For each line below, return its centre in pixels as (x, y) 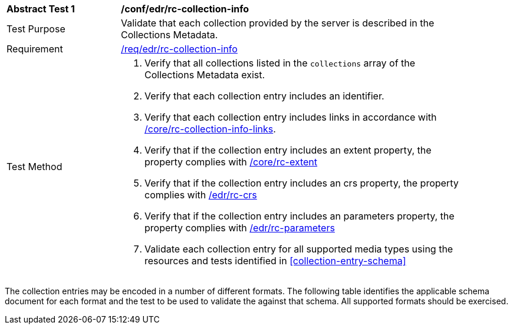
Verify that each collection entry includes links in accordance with (291, 117)
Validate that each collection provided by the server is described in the (278, 23)
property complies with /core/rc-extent (231, 162)
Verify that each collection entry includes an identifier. (264, 96)
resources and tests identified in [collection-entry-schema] (275, 261)
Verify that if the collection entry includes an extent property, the (288, 150)
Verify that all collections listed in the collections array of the (280, 63)
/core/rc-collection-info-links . (210, 129)
